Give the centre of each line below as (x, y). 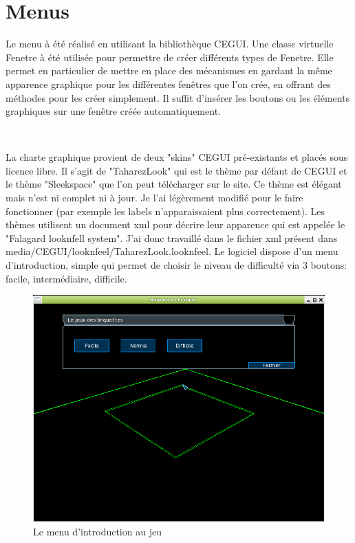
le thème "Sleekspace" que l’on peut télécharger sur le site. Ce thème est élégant (174, 184)
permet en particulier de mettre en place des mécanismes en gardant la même (169, 70)
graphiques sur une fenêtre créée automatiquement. (113, 111)
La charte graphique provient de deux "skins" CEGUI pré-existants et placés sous (177, 157)
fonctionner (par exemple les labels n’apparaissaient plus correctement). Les (165, 211)
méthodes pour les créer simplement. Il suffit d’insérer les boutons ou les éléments (178, 97)
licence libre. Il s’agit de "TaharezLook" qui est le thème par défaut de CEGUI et (176, 170)
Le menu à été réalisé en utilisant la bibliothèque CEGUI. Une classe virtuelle (170, 44)
